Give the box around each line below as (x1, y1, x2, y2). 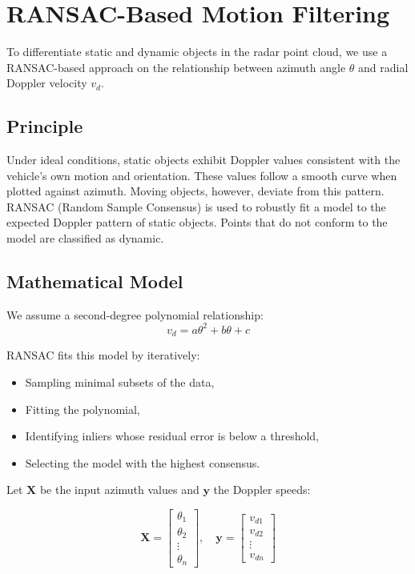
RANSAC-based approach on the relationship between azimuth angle (6, 58, 346, 75)
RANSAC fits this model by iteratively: (6, 347, 200, 363)
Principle (6, 114, 83, 138)
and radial (358, 58, 409, 75)
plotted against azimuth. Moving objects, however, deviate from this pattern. (6, 183, 385, 199)
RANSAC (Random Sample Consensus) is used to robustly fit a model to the (6, 198, 386, 215)
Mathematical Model (6, 269, 183, 294)
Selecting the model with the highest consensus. (25, 454, 260, 471)
